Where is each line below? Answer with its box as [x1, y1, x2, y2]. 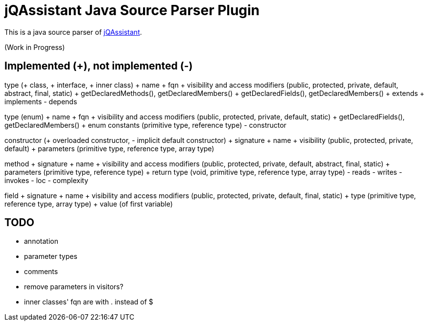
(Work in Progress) [4, 43, 65, 51]
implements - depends [4, 97, 77, 106]
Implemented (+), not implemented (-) [4, 60, 193, 72]
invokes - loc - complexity [4, 176, 89, 185]
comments [24, 267, 58, 276]
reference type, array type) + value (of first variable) [4, 199, 173, 208]
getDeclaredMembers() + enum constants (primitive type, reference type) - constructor [4, 120, 286, 129]
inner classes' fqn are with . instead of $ [24, 298, 153, 306]
